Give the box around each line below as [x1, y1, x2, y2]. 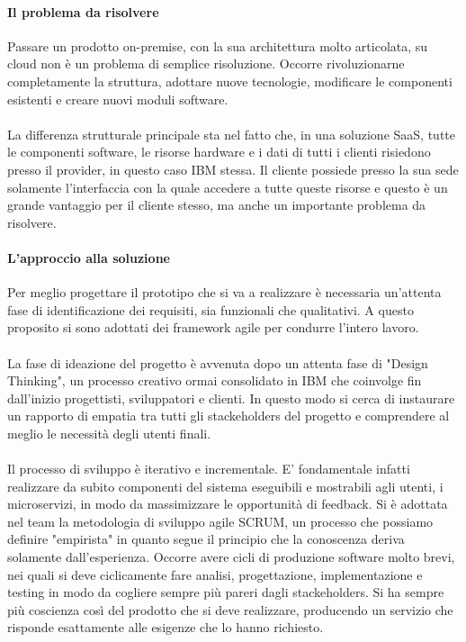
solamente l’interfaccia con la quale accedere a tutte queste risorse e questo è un [7, 177, 448, 196]
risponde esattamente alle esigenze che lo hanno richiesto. [7, 618, 324, 637]
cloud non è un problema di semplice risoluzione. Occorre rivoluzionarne [7, 54, 405, 73]
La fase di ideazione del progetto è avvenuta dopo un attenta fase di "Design [7, 353, 428, 372]
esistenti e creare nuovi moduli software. [7, 89, 229, 108]
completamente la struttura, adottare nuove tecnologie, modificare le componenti [7, 71, 453, 90]
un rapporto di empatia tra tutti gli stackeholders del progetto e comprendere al [7, 406, 450, 425]
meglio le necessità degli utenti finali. [7, 423, 211, 442]
